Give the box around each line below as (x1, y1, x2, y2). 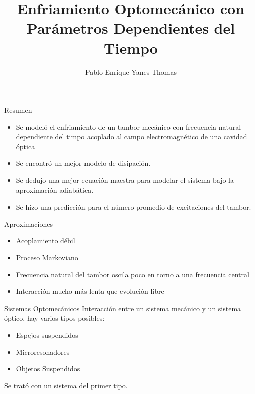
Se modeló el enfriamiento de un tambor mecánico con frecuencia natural (16, 121, 241, 132)
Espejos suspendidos (16, 330, 78, 340)
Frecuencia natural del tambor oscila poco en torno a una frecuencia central (16, 269, 249, 279)
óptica (16, 141, 35, 151)
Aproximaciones (4, 218, 53, 229)
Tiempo (104, 37, 158, 58)
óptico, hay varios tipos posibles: (4, 313, 105, 323)
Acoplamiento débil (16, 235, 75, 246)
